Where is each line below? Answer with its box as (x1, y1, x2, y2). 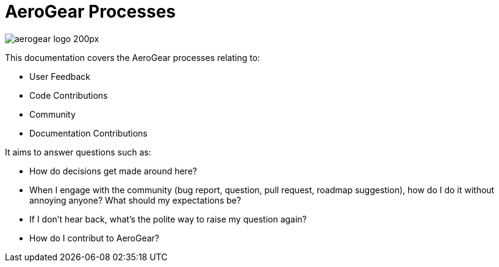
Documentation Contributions (29, 127, 148, 138)
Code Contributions (29, 90, 108, 101)
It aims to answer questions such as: (5, 146, 151, 157)
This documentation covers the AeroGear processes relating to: (5, 52, 260, 63)
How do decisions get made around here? (29, 165, 197, 176)
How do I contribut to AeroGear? (29, 232, 160, 243)
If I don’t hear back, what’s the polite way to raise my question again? (29, 213, 307, 224)
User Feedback (29, 71, 91, 82)
